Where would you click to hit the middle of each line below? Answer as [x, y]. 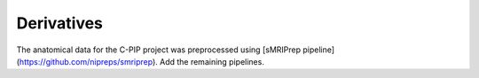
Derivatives [60, 23]
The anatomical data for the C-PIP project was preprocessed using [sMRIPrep [159, 50]
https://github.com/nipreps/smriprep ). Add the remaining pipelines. [142, 61]
